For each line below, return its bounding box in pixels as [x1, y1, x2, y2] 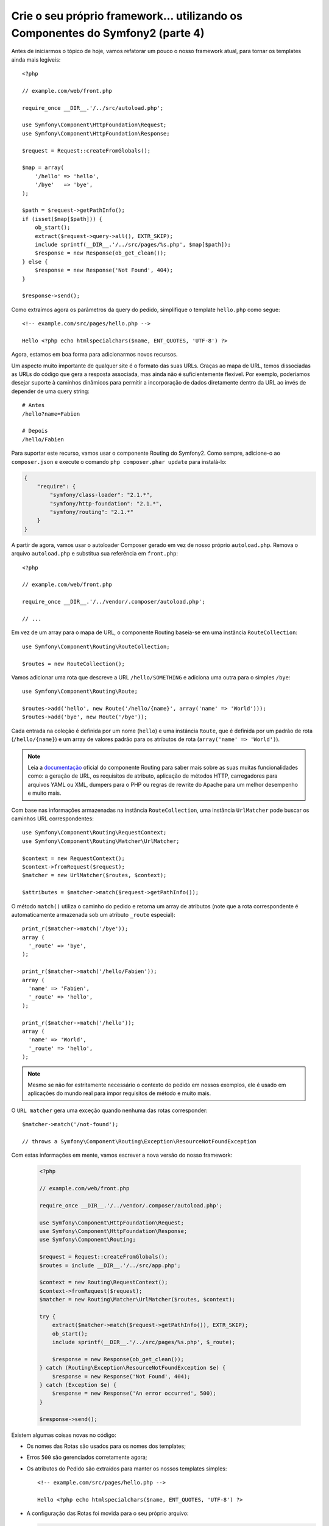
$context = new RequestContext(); [22, 855, 125, 862]
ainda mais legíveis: [11, 56, 61, 63]
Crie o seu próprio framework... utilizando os [11, 9, 243, 23]
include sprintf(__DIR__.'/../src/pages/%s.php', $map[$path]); [34, 241, 231, 248]
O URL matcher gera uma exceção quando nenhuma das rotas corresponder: [11, 1107, 208, 1114]
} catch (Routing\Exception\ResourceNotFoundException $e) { [39, 1364, 226, 1372]
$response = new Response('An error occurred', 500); [52, 1390, 216, 1397]
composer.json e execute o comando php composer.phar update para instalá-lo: [11, 458, 227, 465]
